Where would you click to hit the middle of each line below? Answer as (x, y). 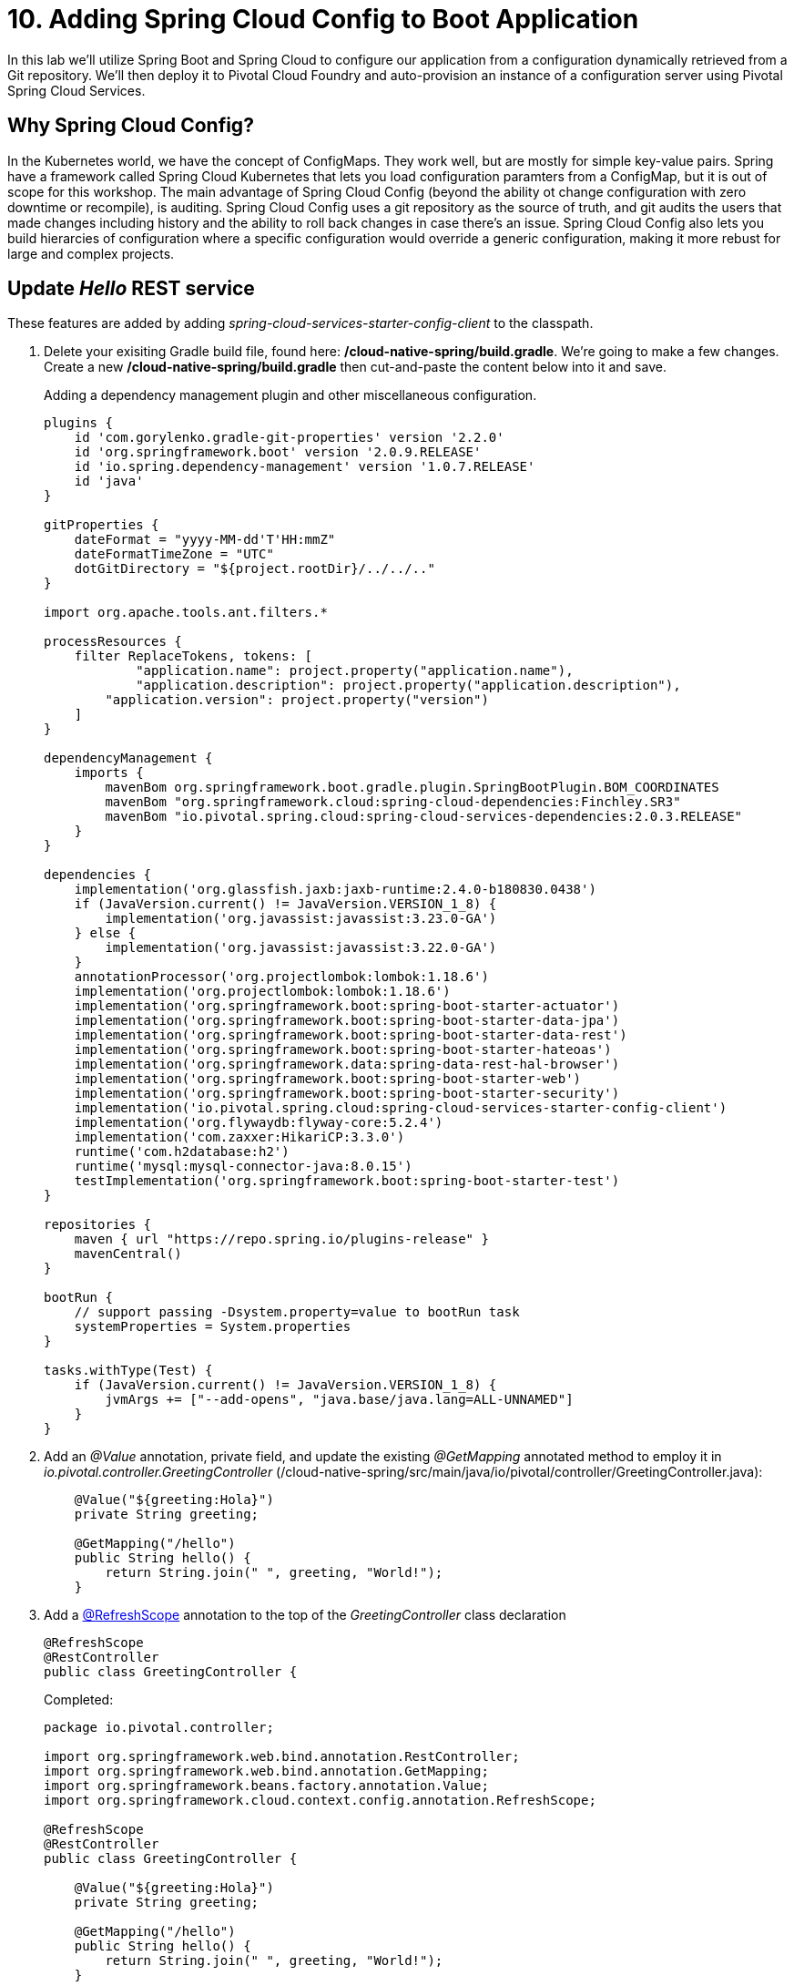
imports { (109, 773)
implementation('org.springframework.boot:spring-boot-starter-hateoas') (343, 1050)
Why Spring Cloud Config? (131, 126)
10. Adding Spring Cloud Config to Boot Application (323, 19)
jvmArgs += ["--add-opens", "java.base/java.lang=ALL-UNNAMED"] (339, 1400)
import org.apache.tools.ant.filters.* (186, 613)
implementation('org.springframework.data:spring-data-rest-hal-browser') (347, 1065)
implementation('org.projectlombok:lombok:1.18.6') (262, 992)
